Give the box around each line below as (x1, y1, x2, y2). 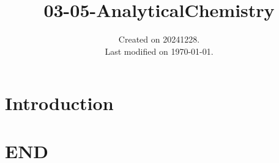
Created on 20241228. (118, 33, 200, 46)
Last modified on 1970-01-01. (105, 44, 214, 57)
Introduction (5, 91, 114, 116)
